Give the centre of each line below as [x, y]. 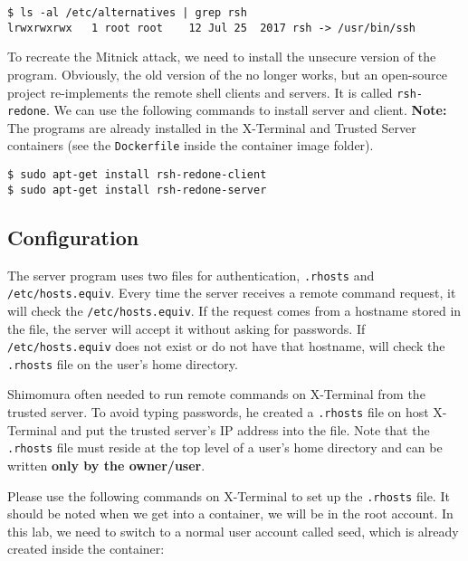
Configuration [73, 237]
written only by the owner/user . [106, 465]
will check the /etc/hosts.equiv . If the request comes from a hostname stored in [234, 310]
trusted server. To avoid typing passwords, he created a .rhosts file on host [218, 412]
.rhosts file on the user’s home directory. [123, 363]
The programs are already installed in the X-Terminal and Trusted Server [212, 127]
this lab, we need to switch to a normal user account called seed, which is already [233, 531]
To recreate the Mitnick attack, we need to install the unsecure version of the [222, 57]
